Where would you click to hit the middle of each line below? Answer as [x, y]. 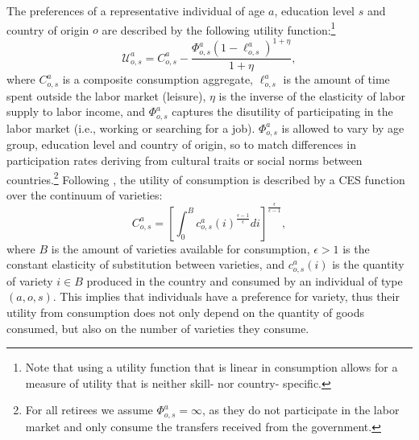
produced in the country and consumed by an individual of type [245, 280]
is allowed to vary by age [343, 127]
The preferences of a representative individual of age [136, 10]
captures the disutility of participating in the [282, 111]
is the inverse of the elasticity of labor [312, 95]
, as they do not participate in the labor [301, 410]
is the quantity [368, 264]
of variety [30, 280]
